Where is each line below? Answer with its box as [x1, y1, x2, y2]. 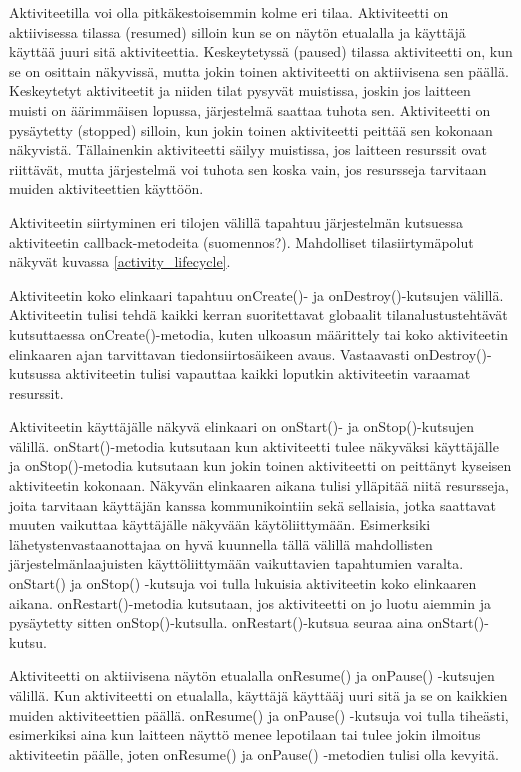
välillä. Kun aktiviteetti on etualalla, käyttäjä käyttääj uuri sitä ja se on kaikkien [9, 685, 508, 705]
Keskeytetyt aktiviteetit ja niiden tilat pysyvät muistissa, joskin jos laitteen [9, 80, 471, 101]
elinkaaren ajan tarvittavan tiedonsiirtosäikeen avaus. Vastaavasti [9, 343, 410, 364]
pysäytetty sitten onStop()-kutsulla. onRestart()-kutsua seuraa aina [9, 612, 423, 633]
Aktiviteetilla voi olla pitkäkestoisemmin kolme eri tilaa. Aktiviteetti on [9, 2, 449, 22]
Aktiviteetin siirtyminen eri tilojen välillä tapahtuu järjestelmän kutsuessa [9, 211, 463, 232]
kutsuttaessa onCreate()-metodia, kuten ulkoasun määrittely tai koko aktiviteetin [9, 323, 508, 344]
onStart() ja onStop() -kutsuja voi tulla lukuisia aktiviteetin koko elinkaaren [9, 573, 477, 594]
